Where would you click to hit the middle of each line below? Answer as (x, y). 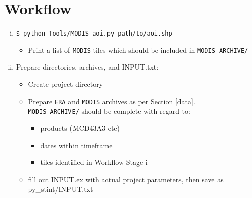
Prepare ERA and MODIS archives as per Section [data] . (112, 101)
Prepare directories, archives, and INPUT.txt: (87, 67)
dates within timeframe (76, 145)
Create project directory (66, 84)
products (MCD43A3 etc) (80, 128)
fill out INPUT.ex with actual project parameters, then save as (126, 179)
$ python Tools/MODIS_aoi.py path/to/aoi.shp (94, 34)
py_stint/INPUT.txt (61, 189)
